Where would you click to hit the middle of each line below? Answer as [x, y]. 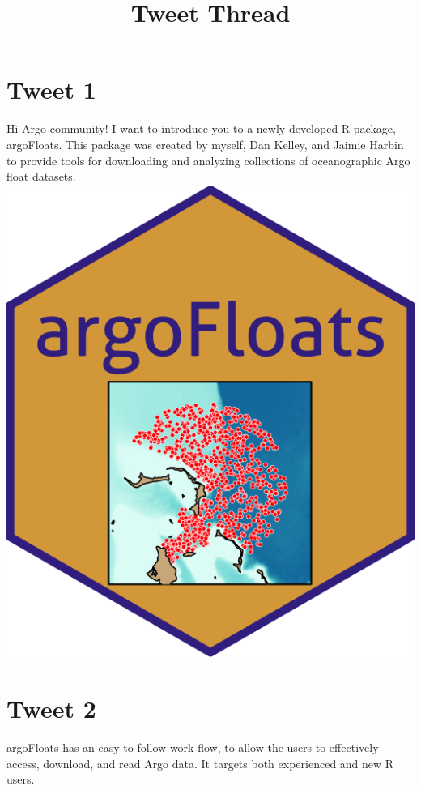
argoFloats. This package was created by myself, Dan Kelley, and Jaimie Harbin [205, 144]
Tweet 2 [51, 709]
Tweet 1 [51, 90]
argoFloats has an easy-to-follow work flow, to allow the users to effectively [193, 747]
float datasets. [41, 176]
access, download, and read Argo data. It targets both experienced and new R [200, 763]
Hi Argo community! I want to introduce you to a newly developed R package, [201, 128]
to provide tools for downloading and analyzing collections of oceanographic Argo [208, 160]
